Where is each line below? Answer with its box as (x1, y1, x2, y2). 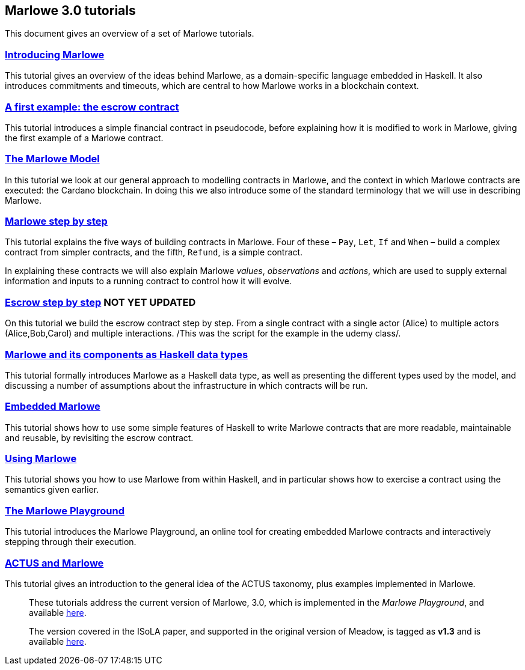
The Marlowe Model (5, 153, 100, 165)
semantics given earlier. (5, 484, 99, 495)
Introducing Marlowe (5, 48, 105, 61)
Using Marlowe (5, 452, 77, 465)
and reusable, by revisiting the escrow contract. (5, 432, 194, 443)
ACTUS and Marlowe (5, 556, 104, 569)
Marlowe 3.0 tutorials (5, 3, 136, 18)
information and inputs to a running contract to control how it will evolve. (5, 276, 292, 287)
